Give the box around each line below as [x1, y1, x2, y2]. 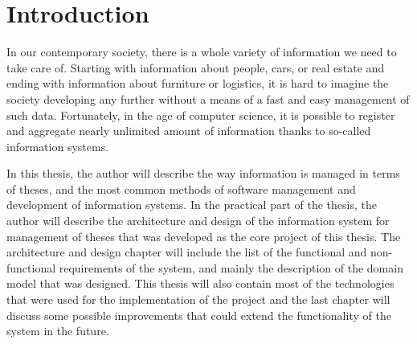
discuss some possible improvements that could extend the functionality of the [6, 306, 391, 323]
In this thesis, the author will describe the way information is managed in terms [6, 165, 400, 182]
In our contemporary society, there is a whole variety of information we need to [6, 43, 397, 60]
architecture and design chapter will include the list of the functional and [6, 244, 367, 260]
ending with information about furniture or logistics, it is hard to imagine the [6, 75, 389, 92]
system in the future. [6, 322, 109, 339]
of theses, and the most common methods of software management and [6, 180, 356, 197]
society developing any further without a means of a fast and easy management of [6, 90, 410, 107]
